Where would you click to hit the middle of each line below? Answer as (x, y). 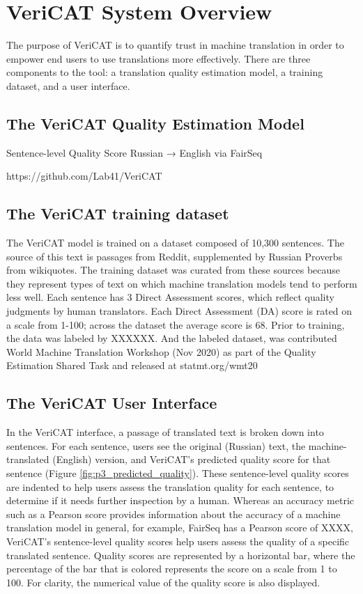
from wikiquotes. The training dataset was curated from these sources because (173, 270)
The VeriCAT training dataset (118, 213)
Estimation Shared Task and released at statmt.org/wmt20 (132, 365)
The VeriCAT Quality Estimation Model (155, 123)
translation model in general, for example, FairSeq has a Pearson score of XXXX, (180, 527)
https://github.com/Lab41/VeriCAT (84, 176)
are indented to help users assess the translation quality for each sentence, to (170, 486)
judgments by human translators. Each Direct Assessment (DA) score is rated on (179, 311)
